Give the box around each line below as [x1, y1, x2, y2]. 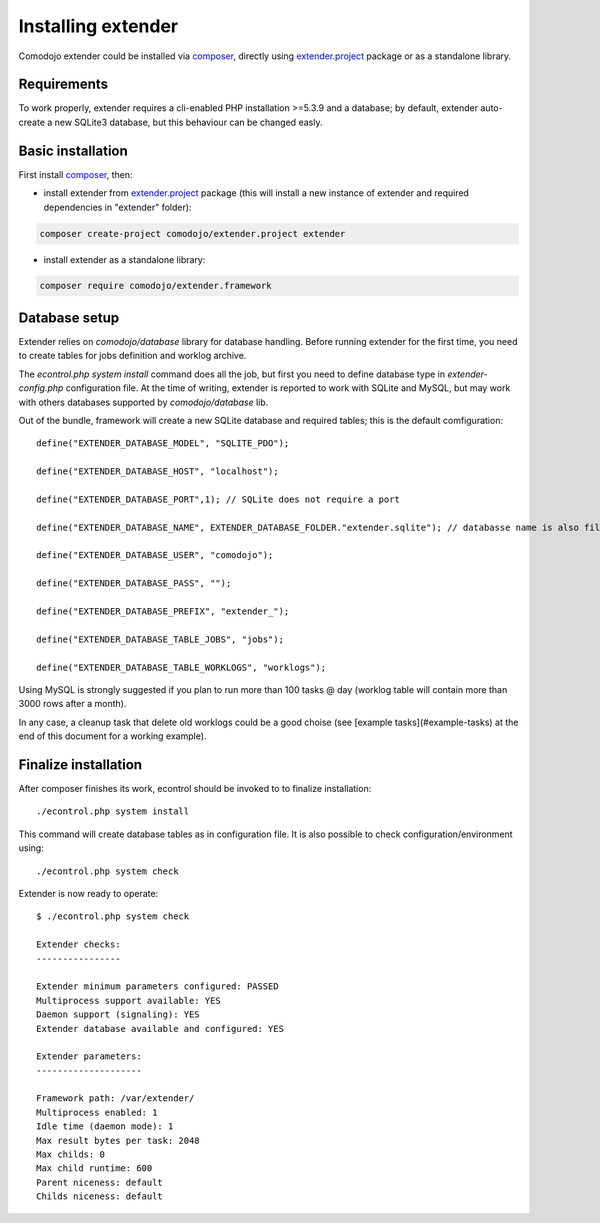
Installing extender [18, 15, 179, 37]
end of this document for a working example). [18, 730, 207, 742]
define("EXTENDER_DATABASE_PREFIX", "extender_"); [36, 606, 290, 617]
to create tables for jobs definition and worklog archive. [18, 350, 247, 362]
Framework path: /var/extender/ [36, 1093, 195, 1104]
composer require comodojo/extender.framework [39, 280, 272, 292]
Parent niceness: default [36, 1176, 164, 1188]
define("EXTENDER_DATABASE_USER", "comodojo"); [36, 550, 274, 561]
